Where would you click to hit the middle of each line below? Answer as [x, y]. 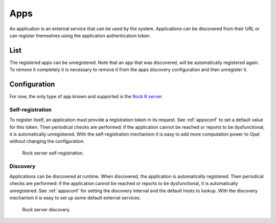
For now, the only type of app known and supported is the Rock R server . [86, 97]
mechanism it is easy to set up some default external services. [75, 198]
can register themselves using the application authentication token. [80, 35]
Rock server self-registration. [53, 153]
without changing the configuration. [47, 141]
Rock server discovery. [47, 209]
